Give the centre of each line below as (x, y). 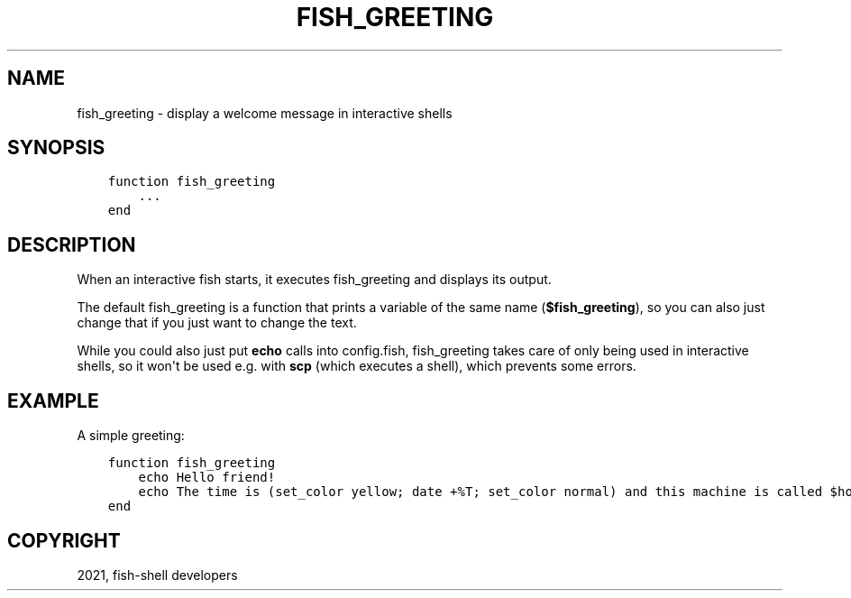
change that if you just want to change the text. (217, 323)
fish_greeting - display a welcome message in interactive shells (265, 113)
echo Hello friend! (207, 478)
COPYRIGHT (64, 540)
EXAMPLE (53, 400)
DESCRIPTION (72, 244)
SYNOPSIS (56, 148)
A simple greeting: (131, 436)
